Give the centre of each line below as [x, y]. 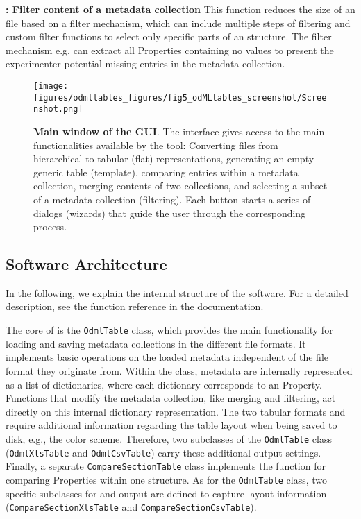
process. [50, 227]
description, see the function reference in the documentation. [135, 306]
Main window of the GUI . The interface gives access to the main [179, 131]
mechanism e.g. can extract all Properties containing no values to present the [170, 50]
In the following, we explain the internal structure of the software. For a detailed [177, 292]
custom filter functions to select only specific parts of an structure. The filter [169, 36]
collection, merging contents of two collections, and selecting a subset [180, 186]
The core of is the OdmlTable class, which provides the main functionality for [169, 330]
